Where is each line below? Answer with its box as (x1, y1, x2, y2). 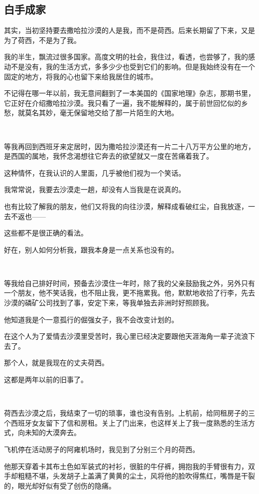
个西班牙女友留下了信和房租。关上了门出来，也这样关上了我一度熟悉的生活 (4, 417, 248, 428)
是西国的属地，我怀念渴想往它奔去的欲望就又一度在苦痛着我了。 (4, 151, 213, 161)
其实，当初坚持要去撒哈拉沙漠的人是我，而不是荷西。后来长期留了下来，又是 (4, 25, 255, 35)
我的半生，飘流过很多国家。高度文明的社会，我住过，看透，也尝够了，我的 (4, 51, 248, 62)
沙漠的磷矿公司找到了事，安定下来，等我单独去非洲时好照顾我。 (4, 297, 213, 308)
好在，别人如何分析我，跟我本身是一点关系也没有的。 (4, 244, 178, 254)
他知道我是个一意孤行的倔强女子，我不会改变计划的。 (4, 314, 178, 324)
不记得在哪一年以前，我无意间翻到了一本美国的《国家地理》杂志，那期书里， (4, 88, 255, 98)
